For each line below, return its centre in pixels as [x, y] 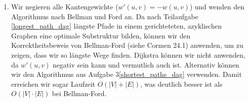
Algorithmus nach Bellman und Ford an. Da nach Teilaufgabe [105, 16]
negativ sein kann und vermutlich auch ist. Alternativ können [146, 64]
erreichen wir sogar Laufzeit [53, 84]
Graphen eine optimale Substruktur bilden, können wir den [101, 35]
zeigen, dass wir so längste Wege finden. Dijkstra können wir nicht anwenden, [128, 54]
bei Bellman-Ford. [79, 93]
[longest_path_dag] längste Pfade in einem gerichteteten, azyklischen [116, 26]
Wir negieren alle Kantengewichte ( [65, 6]
